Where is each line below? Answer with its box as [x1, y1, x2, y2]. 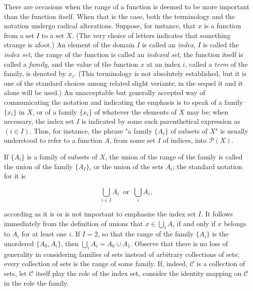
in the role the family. [4, 277, 69, 288]
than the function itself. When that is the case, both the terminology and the [4, 11, 235, 21]
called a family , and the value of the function [4, 58, 138, 69]
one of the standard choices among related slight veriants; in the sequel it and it [4, 78, 243, 88]
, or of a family [32, 106, 78, 116]
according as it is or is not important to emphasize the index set [4, 209, 196, 219]
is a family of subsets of [27, 151, 97, 161]
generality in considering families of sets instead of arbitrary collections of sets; [4, 249, 239, 259]
